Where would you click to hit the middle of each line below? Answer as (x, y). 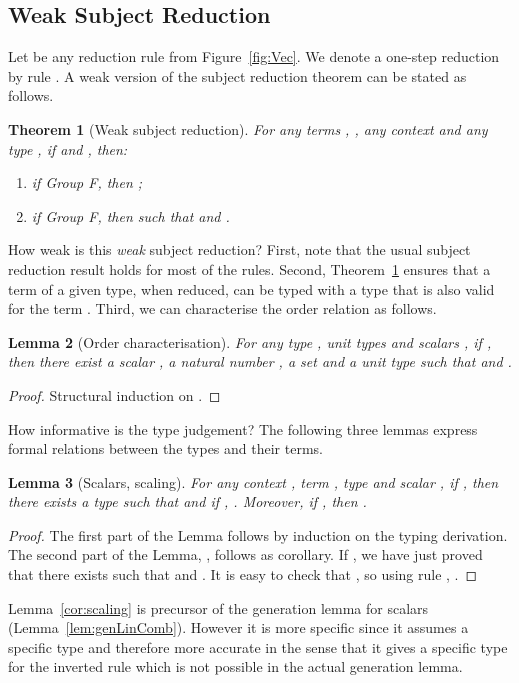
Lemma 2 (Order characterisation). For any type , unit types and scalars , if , (250, 341)
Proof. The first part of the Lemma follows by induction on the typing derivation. (258, 534)
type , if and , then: (68, 148)
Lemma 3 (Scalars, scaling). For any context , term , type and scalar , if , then (253, 481)
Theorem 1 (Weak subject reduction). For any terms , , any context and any (248, 128)
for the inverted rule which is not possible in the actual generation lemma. (235, 666)
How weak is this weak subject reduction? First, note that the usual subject (239, 249)
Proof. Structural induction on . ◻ (114, 394)
